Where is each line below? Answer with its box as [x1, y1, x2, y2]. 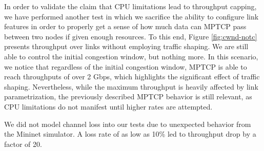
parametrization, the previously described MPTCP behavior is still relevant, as [4, 91, 252, 102]
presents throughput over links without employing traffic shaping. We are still [4, 41, 249, 52]
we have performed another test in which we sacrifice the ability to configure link [4, 11, 259, 21]
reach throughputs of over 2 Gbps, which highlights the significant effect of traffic [4, 71, 260, 82]
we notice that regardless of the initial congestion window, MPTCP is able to [4, 61, 247, 72]
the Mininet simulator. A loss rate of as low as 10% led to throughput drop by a [4, 128, 256, 139]
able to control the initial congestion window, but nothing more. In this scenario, [4, 51, 258, 61]
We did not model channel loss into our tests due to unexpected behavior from [4, 118, 251, 129]
